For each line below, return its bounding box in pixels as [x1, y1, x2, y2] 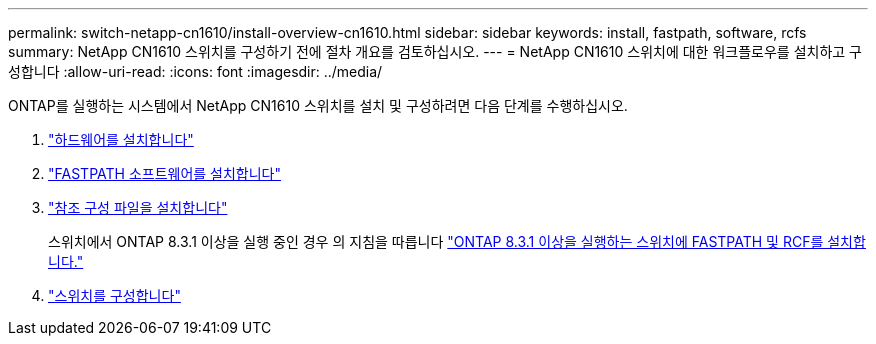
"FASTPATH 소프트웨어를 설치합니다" [48, 165, 282, 182]
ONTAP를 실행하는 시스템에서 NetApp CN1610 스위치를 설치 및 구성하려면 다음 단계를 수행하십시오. [8, 97, 628, 114]
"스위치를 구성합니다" [48, 287, 181, 304]
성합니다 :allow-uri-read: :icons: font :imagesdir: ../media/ [8, 63, 383, 80]
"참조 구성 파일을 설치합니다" [48, 199, 228, 216]
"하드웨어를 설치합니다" [48, 131, 194, 148]
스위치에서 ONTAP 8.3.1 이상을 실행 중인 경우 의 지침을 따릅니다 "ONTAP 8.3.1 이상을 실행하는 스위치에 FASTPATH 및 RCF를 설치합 [48, 233, 866, 250]
